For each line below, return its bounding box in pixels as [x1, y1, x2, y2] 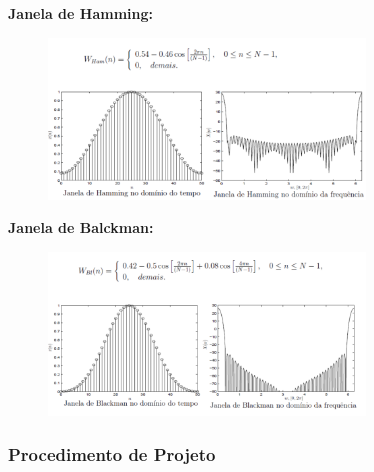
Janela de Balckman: [8, 217, 154, 238]
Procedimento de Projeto [8, 442, 216, 467]
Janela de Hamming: [8, 3, 153, 23]
